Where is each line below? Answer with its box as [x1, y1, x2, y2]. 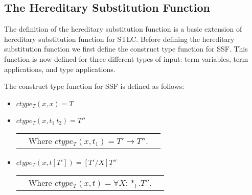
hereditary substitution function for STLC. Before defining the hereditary [4, 33, 235, 44]
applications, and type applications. [4, 63, 116, 74]
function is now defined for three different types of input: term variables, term [4, 53, 248, 64]
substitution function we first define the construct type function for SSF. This [4, 43, 248, 54]
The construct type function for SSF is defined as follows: [4, 81, 185, 91]
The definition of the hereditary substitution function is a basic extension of [4, 23, 242, 34]
